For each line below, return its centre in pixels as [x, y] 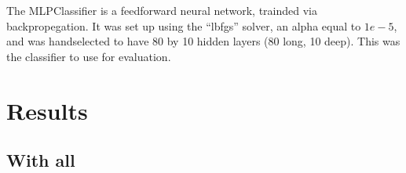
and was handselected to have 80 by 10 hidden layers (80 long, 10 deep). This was [203, 41]
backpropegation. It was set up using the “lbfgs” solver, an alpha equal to [184, 25]
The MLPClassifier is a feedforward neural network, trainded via [162, 10]
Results [47, 110]
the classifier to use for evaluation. [89, 56]
